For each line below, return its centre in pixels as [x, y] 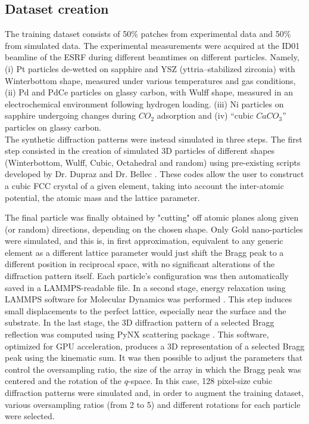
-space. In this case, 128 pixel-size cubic [200, 381]
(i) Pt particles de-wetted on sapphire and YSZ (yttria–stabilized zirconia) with [150, 68]
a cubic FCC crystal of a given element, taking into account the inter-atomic [144, 185]
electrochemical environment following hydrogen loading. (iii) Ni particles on [144, 103]
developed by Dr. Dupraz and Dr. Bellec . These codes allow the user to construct [154, 174]
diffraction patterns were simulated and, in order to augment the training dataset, [154, 393]
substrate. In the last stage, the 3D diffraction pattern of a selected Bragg [140, 322]
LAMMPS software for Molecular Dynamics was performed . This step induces [149, 299]
